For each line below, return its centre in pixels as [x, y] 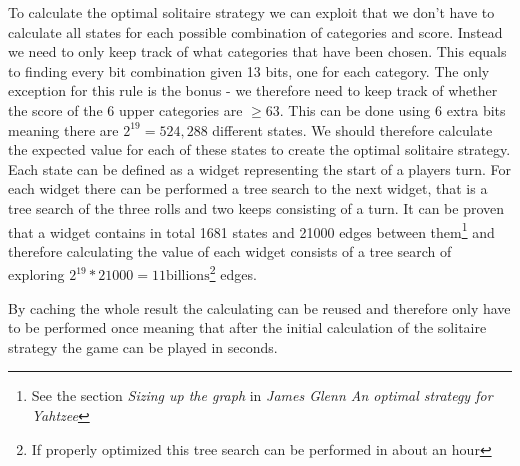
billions [188, 276]
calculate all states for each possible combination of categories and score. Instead [255, 31]
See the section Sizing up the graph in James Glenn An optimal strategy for [262, 395]
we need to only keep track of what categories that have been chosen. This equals [257, 51]
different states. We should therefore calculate [352, 129]
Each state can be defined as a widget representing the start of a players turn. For [260, 168]
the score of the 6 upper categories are [125, 109]
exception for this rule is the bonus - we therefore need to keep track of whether [253, 90]
